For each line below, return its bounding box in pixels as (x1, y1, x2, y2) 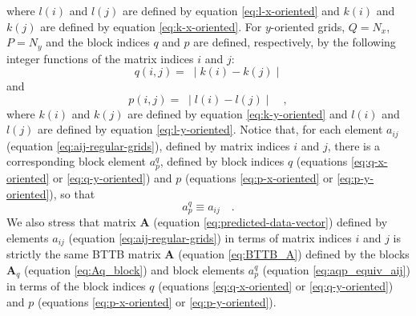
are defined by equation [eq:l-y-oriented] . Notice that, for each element (38, 121, 383, 138)
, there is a (327, 137, 381, 154)
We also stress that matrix (6, 214, 136, 230)
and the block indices (46, 34, 150, 50)
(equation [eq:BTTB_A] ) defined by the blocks (178, 246, 410, 262)
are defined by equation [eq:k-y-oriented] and (127, 105, 348, 122)
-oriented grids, (270, 18, 345, 34)
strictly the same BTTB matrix (6, 246, 161, 262)
